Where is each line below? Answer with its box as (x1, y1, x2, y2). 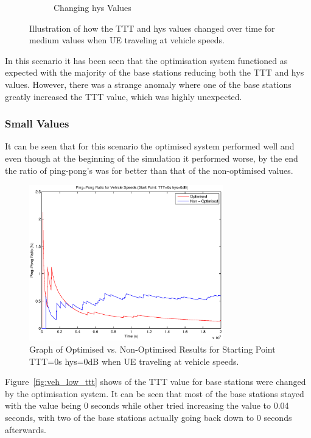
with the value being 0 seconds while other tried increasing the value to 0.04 (5, 399, 289, 412)
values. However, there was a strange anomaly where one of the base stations (5, 77, 292, 90)
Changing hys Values (54, 1, 131, 13)
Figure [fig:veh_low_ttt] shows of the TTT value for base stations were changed (5, 375, 306, 388)
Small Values (5, 116, 69, 131)
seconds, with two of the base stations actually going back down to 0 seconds (5, 411, 292, 423)
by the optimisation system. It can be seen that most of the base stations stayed (5, 387, 304, 400)
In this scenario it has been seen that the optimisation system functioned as (5, 54, 288, 66)
